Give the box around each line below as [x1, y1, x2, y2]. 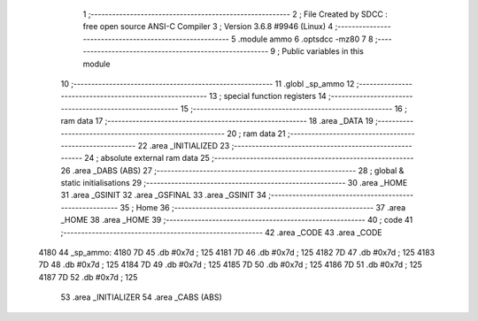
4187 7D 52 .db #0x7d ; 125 [38, 271, 138, 282]
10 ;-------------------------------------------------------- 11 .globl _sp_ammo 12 [60, 78, 355, 88]
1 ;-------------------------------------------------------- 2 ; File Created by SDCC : [82, 9, 389, 19]
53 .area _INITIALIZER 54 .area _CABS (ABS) [60, 292, 222, 302]
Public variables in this [281, 46, 365, 57]
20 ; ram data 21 [227, 128, 287, 139]
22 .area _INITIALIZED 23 [137, 140, 230, 150]
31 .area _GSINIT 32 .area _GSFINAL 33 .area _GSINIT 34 [60, 190, 267, 201]
